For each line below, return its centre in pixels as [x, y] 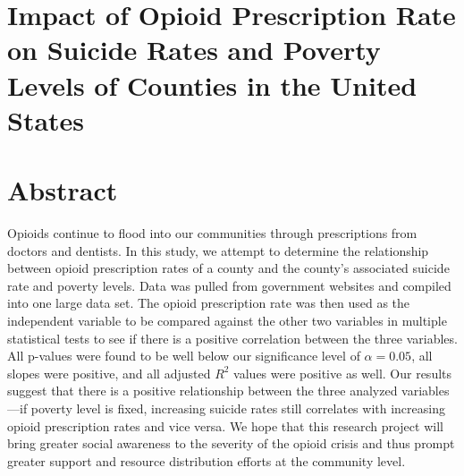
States [46, 119]
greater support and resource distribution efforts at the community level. [207, 460]
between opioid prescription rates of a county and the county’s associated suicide [228, 268]
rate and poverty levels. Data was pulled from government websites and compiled [229, 285]
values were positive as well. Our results [343, 373]
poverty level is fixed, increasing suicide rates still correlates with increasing [238, 408]
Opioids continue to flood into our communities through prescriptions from [212, 233]
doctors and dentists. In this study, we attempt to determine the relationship [218, 250]
